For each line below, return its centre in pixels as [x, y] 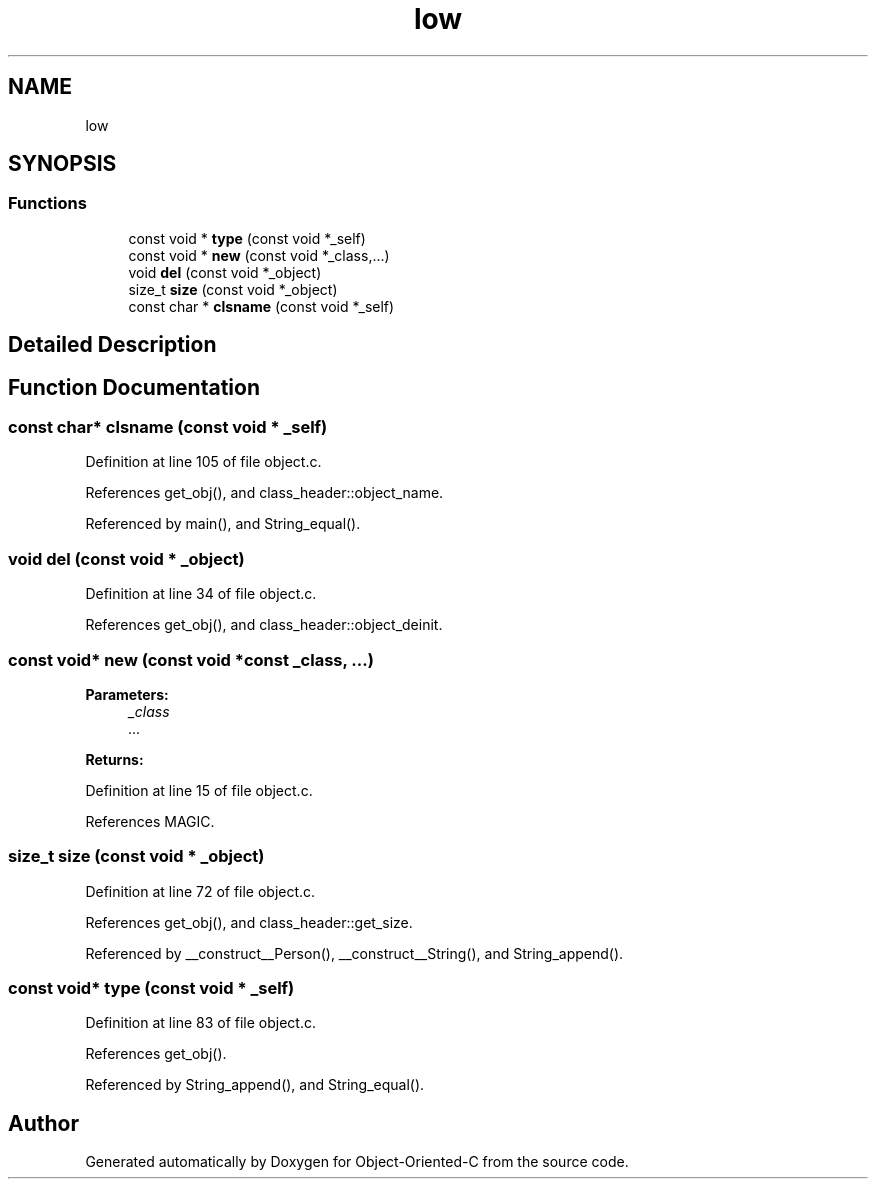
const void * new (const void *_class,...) [259, 255]
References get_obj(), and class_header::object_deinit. [264, 625]
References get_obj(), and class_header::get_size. [249, 922]
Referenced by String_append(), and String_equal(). [255, 1085]
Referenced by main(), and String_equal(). [223, 524]
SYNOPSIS [62, 164]
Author [43, 1123]
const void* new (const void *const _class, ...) [191, 659]
